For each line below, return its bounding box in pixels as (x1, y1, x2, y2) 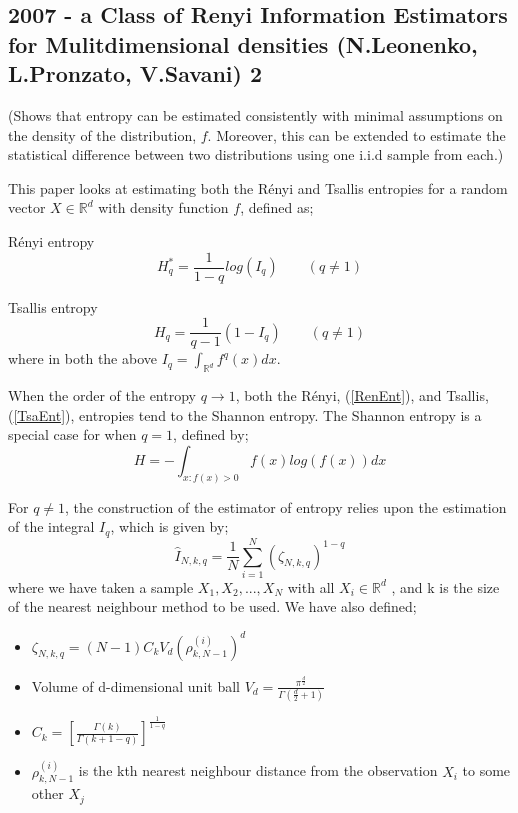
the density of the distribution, (8, 124, 197, 145)
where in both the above (8, 348, 157, 369)
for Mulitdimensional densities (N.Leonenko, (8, 28, 478, 59)
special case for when (8, 424, 137, 445)
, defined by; (173, 424, 249, 445)
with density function (98, 197, 229, 218)
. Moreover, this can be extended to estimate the (207, 124, 506, 145)
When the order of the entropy (8, 385, 196, 406)
